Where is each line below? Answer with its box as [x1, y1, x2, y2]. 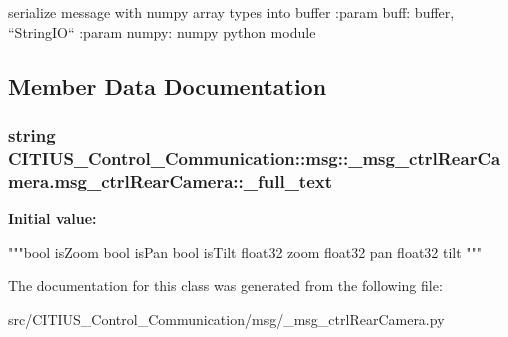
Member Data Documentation [8, 70, 327, 101]
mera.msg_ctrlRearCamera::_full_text [8, 168, 333, 193]
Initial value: [8, 208, 97, 229]
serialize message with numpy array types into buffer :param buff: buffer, [8, 2, 455, 22]
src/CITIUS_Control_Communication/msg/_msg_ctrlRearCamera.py [8, 308, 445, 329]
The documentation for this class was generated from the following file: [8, 275, 443, 296]
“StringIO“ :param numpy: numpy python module [8, 21, 316, 42]
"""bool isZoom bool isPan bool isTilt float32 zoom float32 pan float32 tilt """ [8, 241, 483, 262]
